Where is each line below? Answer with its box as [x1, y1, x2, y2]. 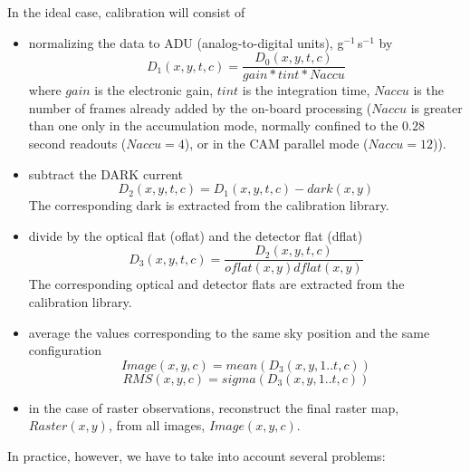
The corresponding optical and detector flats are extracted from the [28, 274, 405, 293]
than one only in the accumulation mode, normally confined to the [28, 116, 398, 135]
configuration [28, 341, 101, 360]
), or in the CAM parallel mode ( [184, 134, 369, 153]
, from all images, [108, 416, 206, 435]
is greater [410, 98, 463, 117]
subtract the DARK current [28, 164, 183, 183]
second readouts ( [28, 134, 127, 153]
